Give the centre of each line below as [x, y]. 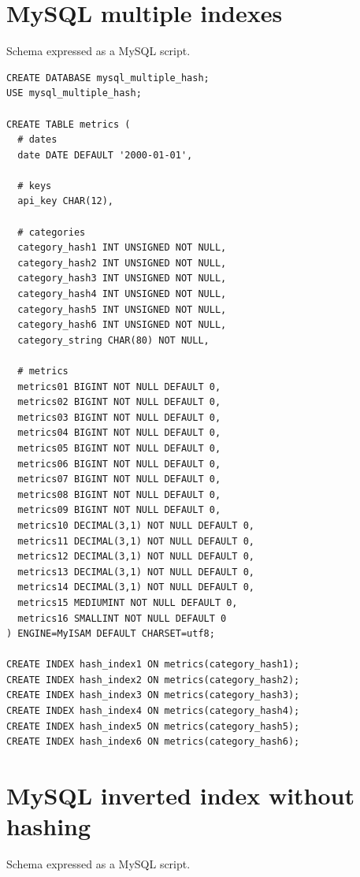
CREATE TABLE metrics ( [69, 124]
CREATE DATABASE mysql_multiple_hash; [108, 78]
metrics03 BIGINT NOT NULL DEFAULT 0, [119, 417]
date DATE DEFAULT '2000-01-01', [105, 155]
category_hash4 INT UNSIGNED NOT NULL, [122, 294]
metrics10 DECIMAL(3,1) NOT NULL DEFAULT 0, [136, 525]
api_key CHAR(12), [66, 201]
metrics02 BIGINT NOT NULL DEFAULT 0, [119, 402]
